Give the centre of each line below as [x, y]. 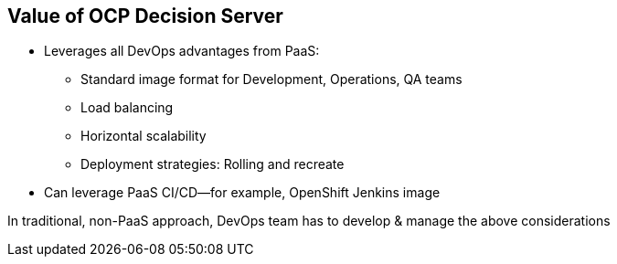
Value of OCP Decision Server [145, 16]
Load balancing [127, 108]
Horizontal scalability [144, 136]
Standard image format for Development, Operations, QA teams [271, 79]
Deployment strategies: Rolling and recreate [213, 164]
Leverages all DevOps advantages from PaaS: [182, 51]
